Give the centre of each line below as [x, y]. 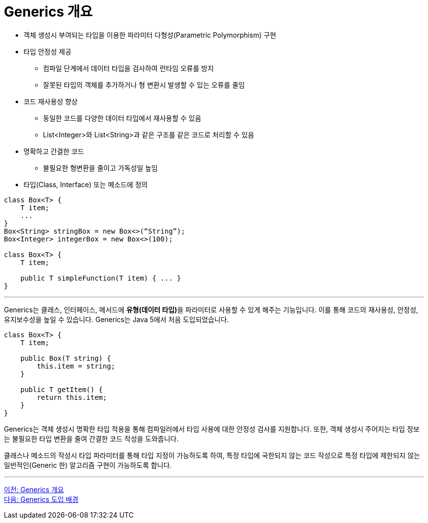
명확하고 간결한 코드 [54, 151]
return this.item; [72, 397]
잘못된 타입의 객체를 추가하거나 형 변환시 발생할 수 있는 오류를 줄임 [144, 85]
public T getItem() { [62, 389]
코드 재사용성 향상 [51, 101]
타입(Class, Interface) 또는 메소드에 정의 [86, 184]
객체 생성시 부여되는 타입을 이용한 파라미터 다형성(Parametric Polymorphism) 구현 [150, 35]
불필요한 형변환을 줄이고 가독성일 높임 [100, 168]
